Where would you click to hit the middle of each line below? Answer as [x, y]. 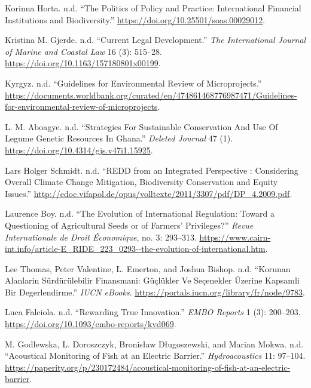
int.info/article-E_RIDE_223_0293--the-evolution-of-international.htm [135, 249]
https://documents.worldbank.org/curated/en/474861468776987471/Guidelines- [151, 95]
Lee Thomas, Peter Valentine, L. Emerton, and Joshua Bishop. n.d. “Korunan [148, 268]
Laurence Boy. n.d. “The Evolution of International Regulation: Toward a [140, 213]
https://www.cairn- [235, 237]
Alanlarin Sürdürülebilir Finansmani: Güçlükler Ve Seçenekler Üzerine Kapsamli [152, 280]
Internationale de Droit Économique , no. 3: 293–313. [101, 237]
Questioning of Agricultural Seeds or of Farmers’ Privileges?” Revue [129, 225]
